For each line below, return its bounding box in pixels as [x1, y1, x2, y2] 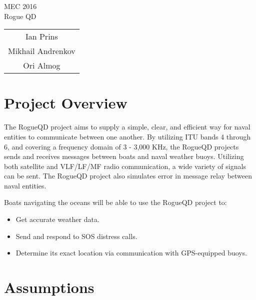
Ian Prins [25, 30, 58, 42]
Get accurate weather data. [15, 214, 99, 224]
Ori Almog [23, 59, 60, 71]
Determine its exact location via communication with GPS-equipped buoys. [15, 247, 247, 258]
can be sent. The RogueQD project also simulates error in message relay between [4, 170, 252, 181]
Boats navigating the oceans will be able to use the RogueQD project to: [4, 197, 227, 207]
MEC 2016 [4, 1, 37, 11]
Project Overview [4, 92, 127, 113]
